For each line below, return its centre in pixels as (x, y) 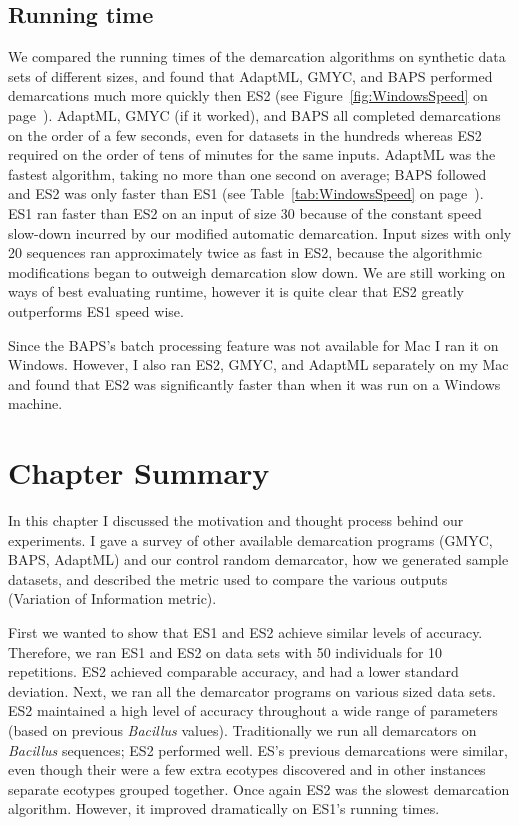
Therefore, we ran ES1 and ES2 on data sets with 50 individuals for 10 (225, 651)
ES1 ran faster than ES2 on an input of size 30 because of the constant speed (245, 212)
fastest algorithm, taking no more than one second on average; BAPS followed (247, 173)
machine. (35, 403)
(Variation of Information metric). (112, 598)
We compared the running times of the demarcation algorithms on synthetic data (257, 56)
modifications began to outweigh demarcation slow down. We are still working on (257, 271)
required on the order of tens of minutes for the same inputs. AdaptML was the (252, 154)
